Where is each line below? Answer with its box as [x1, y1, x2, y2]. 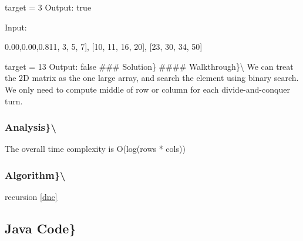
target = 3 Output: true [5, 1, 92, 13]
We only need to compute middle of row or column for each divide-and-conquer [5, 83, 290, 95]
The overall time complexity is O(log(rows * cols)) [5, 142, 186, 155]
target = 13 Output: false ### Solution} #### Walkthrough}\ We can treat [5, 60, 294, 72]
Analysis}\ [5, 120, 56, 134]
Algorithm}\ [5, 167, 66, 182]
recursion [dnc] [5, 191, 58, 203]
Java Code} [5, 219, 76, 237]
